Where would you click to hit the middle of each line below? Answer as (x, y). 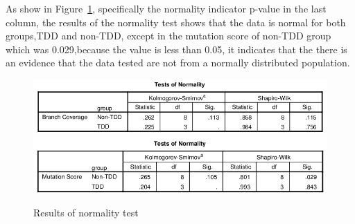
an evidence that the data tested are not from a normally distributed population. (178, 63)
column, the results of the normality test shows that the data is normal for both (176, 22)
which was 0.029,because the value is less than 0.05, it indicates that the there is (176, 49)
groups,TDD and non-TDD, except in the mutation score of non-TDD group (168, 36)
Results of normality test (86, 213)
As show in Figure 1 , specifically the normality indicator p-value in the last (166, 8)
